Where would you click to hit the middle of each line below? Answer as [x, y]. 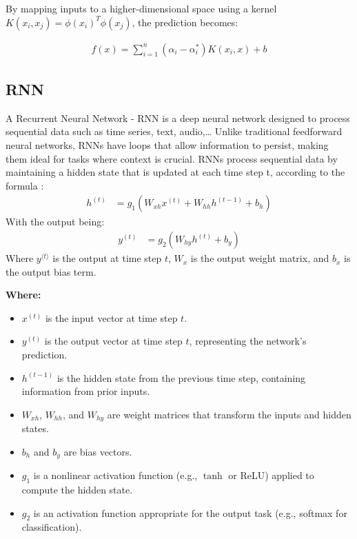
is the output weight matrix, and [260, 258]
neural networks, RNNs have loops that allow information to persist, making [167, 145]
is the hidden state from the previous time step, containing [181, 377]
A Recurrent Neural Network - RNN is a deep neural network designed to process [178, 118]
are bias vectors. [98, 451]
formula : [25, 185]
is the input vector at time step [111, 317]
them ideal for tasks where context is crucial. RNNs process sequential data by [172, 158]
